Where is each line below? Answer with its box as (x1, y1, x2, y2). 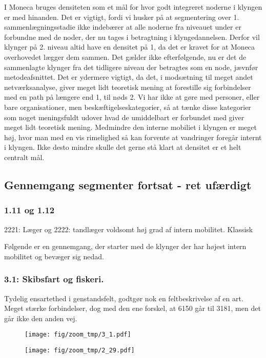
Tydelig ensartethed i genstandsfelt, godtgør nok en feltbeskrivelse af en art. (4, 293, 243, 303)
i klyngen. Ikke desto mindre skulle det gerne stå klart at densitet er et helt (4, 142, 241, 152)
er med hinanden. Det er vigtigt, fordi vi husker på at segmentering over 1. (4, 11, 239, 22)
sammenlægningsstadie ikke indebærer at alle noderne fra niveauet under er (4, 21, 241, 32)
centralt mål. (4, 151, 45, 162)
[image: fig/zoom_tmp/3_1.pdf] (25, 331, 131, 339)
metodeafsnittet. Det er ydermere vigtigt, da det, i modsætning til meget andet (4, 72, 253, 82)
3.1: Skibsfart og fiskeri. (4, 273, 104, 285)
